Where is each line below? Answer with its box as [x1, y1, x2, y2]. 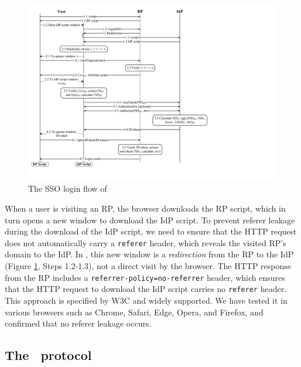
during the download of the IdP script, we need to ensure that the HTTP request [5, 225, 297, 237]
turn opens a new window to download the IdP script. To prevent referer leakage [5, 213, 295, 226]
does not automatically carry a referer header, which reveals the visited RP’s [5, 236, 286, 249]
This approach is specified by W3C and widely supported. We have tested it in [5, 294, 288, 306]
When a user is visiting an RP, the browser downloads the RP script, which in [5, 202, 286, 214]
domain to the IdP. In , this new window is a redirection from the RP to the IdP [5, 248, 294, 260]
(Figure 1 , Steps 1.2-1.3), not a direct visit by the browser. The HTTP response [5, 260, 292, 271]
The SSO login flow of [28, 182, 107, 195]
